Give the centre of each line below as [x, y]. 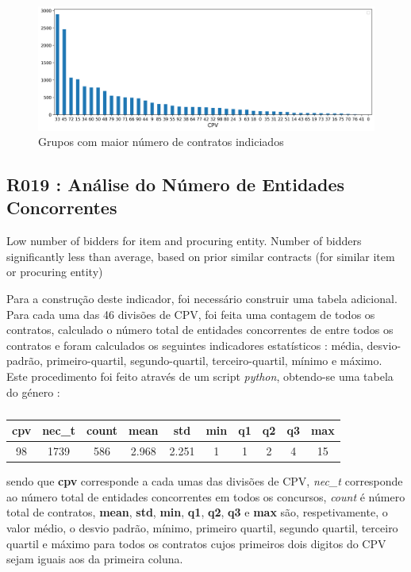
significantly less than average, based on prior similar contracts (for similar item [201, 256]
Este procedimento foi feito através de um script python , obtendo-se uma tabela [200, 376]
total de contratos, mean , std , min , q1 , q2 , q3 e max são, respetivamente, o [197, 512]
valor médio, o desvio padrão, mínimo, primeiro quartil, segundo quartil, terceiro [202, 527]
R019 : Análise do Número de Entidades [176, 184]
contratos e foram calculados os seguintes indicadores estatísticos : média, [185, 345]
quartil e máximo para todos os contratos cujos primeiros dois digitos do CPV [196, 543]
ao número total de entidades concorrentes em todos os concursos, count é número [206, 496]
